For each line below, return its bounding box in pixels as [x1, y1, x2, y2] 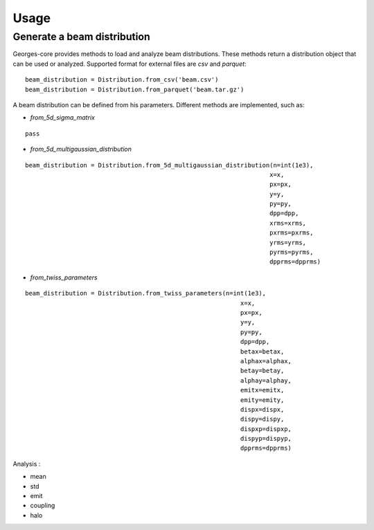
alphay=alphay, [240, 376, 292, 384]
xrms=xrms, [269, 219, 307, 227]
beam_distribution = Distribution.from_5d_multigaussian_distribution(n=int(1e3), [25, 161, 314, 169]
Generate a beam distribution [12, 30, 150, 43]
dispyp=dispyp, [240, 435, 292, 443]
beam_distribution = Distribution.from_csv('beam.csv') [25, 76, 219, 84]
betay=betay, [240, 367, 285, 375]
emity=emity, [240, 396, 285, 404]
